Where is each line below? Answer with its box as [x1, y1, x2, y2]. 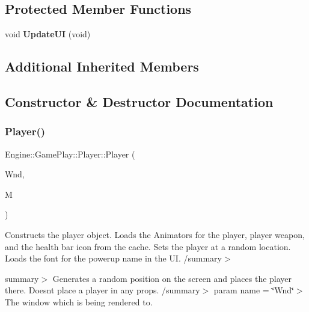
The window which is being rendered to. [5, 295, 153, 308]
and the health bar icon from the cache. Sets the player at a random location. [5, 240, 291, 252]
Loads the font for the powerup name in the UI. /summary [5, 252, 222, 265]
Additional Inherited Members [5, 57, 199, 76]
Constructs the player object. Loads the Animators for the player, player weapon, [5, 228, 305, 240]
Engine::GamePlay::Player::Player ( [5, 147, 135, 160]
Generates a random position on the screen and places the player [52, 272, 292, 284]
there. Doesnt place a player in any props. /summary [5, 284, 200, 296]
